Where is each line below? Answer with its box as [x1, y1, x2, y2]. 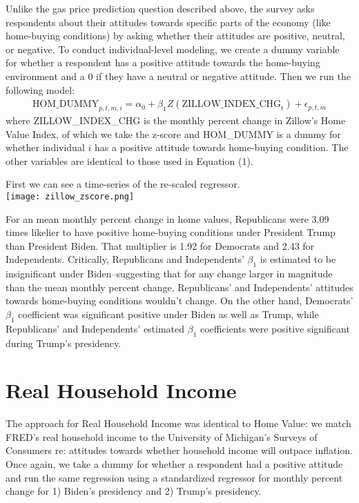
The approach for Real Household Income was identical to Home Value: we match [6, 416, 351, 431]
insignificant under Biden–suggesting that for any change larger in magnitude [6, 266, 333, 281]
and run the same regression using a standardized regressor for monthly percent [6, 470, 343, 484]
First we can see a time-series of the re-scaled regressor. [6, 177, 240, 191]
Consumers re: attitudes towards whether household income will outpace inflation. [6, 443, 353, 457]
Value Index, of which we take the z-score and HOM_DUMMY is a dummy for [6, 126, 341, 141]
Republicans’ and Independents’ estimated [6, 321, 185, 335]
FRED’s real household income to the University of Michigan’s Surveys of [6, 429, 318, 444]
